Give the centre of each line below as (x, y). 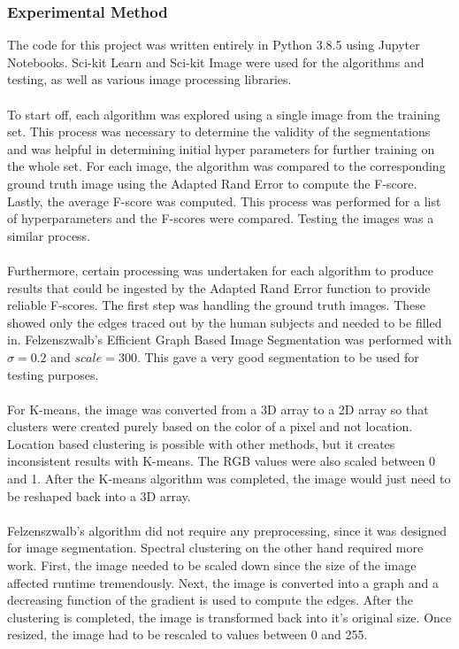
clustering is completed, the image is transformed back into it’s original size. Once (229, 617)
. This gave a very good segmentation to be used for (278, 356)
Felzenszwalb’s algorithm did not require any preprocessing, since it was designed (227, 530)
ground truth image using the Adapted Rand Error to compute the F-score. (212, 183)
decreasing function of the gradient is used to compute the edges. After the (210, 600)
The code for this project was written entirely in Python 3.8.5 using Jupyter (214, 45)
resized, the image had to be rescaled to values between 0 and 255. (187, 634)
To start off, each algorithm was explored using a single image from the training (224, 114)
